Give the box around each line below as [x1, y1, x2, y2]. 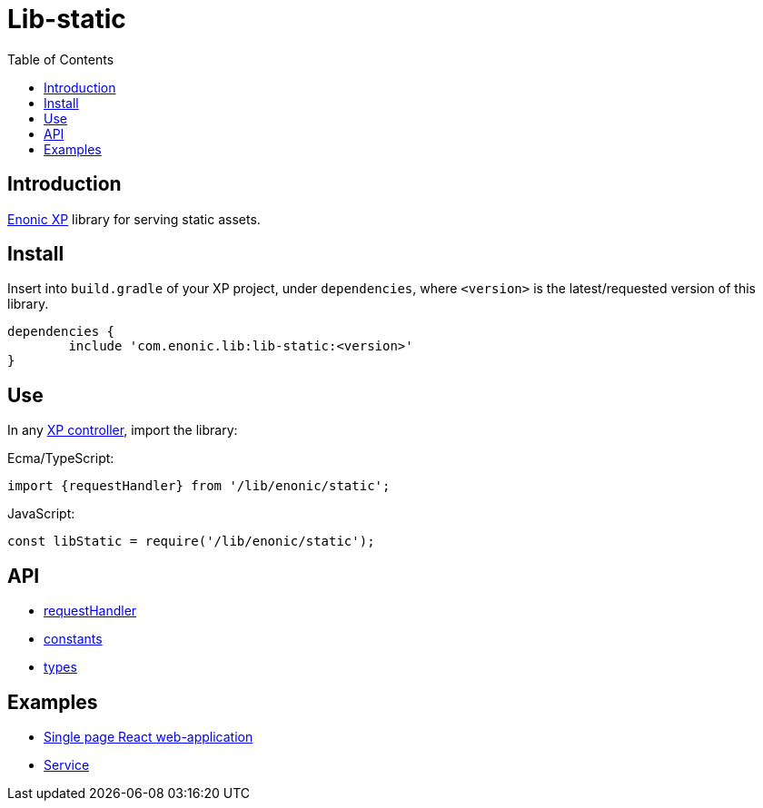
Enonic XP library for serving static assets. [7, 211, 261, 227]
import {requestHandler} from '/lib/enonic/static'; [7, 478, 391, 494]
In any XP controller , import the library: [7, 422, 238, 438]
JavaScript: [7, 506, 75, 522]
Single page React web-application [44, 728, 253, 744]
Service [44, 756, 90, 773]
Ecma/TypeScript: [7, 450, 114, 467]
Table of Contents [7, 51, 114, 67]
